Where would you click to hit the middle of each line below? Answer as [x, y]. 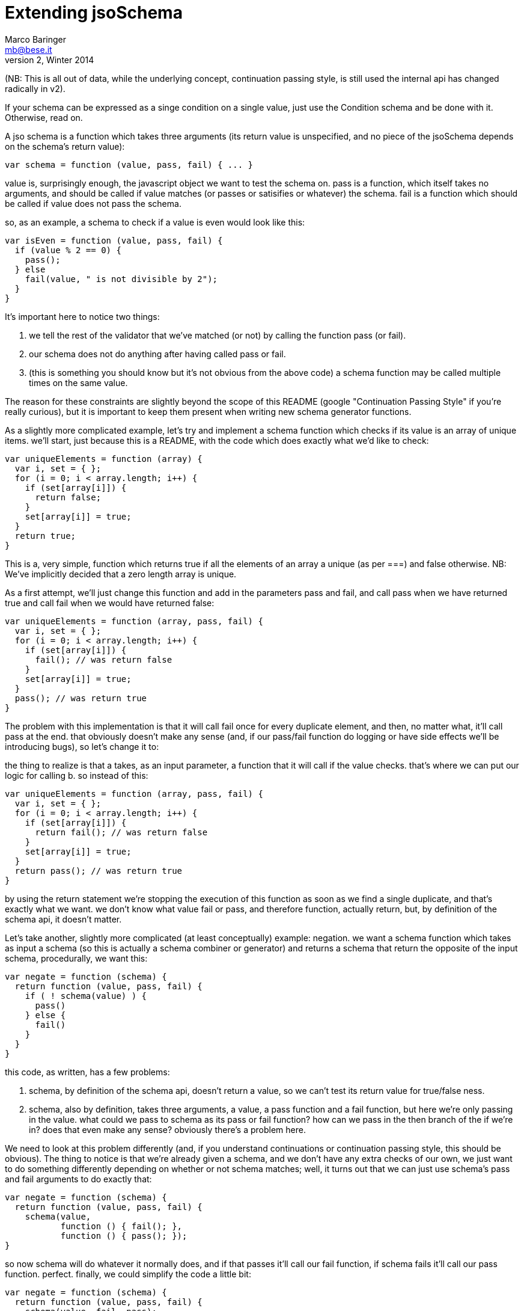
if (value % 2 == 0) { [68, 250]
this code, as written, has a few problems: [87, 1072]
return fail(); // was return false [121, 832]
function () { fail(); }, [121, 1226]
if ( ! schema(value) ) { [86, 996]
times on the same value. [78, 382]
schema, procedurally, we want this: [76, 958]
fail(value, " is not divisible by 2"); [121, 279]
